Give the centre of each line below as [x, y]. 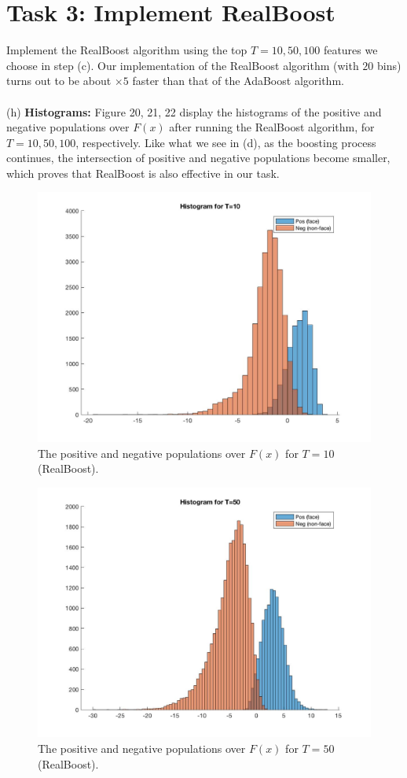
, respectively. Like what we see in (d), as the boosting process [226, 142]
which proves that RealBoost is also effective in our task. [143, 173]
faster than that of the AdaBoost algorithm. [238, 81]
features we [350, 50]
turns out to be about [59, 81]
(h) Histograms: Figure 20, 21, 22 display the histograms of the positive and [194, 111]
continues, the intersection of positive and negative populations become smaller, [198, 158]
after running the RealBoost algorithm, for [272, 127]
